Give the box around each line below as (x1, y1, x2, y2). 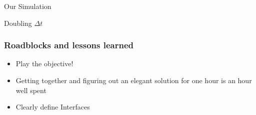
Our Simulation (4, 1, 51, 11)
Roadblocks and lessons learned (4, 39, 134, 51)
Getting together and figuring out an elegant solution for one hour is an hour (15, 75, 252, 85)
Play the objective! (15, 58, 73, 69)
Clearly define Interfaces (15, 102, 90, 112)
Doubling (4, 17, 32, 28)
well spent (15, 85, 46, 95)
